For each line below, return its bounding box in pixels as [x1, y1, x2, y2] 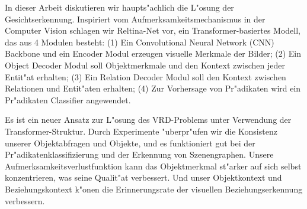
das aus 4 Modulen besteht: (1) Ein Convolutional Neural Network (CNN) [5, 35, 274, 48]
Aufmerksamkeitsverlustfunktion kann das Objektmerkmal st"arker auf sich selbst [5, 159, 302, 172]
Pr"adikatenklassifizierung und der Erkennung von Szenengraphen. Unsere [5, 148, 274, 161]
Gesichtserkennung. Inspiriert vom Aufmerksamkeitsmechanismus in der [5, 12, 266, 25]
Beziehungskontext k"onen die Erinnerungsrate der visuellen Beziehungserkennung [5, 182, 303, 195]
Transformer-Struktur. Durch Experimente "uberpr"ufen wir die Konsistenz [5, 125, 277, 137]
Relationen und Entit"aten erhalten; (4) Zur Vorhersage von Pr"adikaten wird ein [5, 82, 301, 94]
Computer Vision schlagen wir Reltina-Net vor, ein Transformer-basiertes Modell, [5, 24, 301, 37]
